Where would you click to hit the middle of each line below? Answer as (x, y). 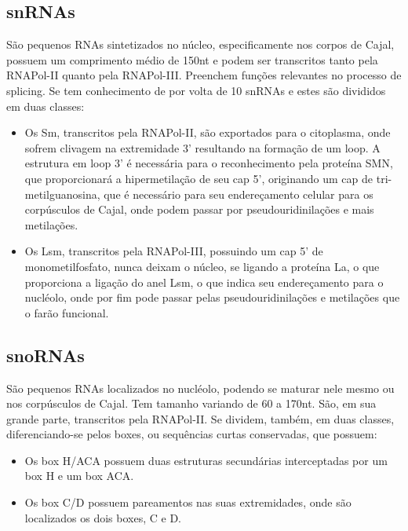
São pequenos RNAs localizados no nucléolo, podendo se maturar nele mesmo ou (200, 388)
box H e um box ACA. (79, 476)
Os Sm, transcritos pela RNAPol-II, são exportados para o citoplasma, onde (208, 132)
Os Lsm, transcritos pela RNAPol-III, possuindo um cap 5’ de (174, 251)
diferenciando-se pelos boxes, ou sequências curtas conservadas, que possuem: (192, 434)
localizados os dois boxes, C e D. (103, 517)
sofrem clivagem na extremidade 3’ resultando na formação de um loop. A (202, 147)
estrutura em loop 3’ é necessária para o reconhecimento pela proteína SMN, (209, 163)
